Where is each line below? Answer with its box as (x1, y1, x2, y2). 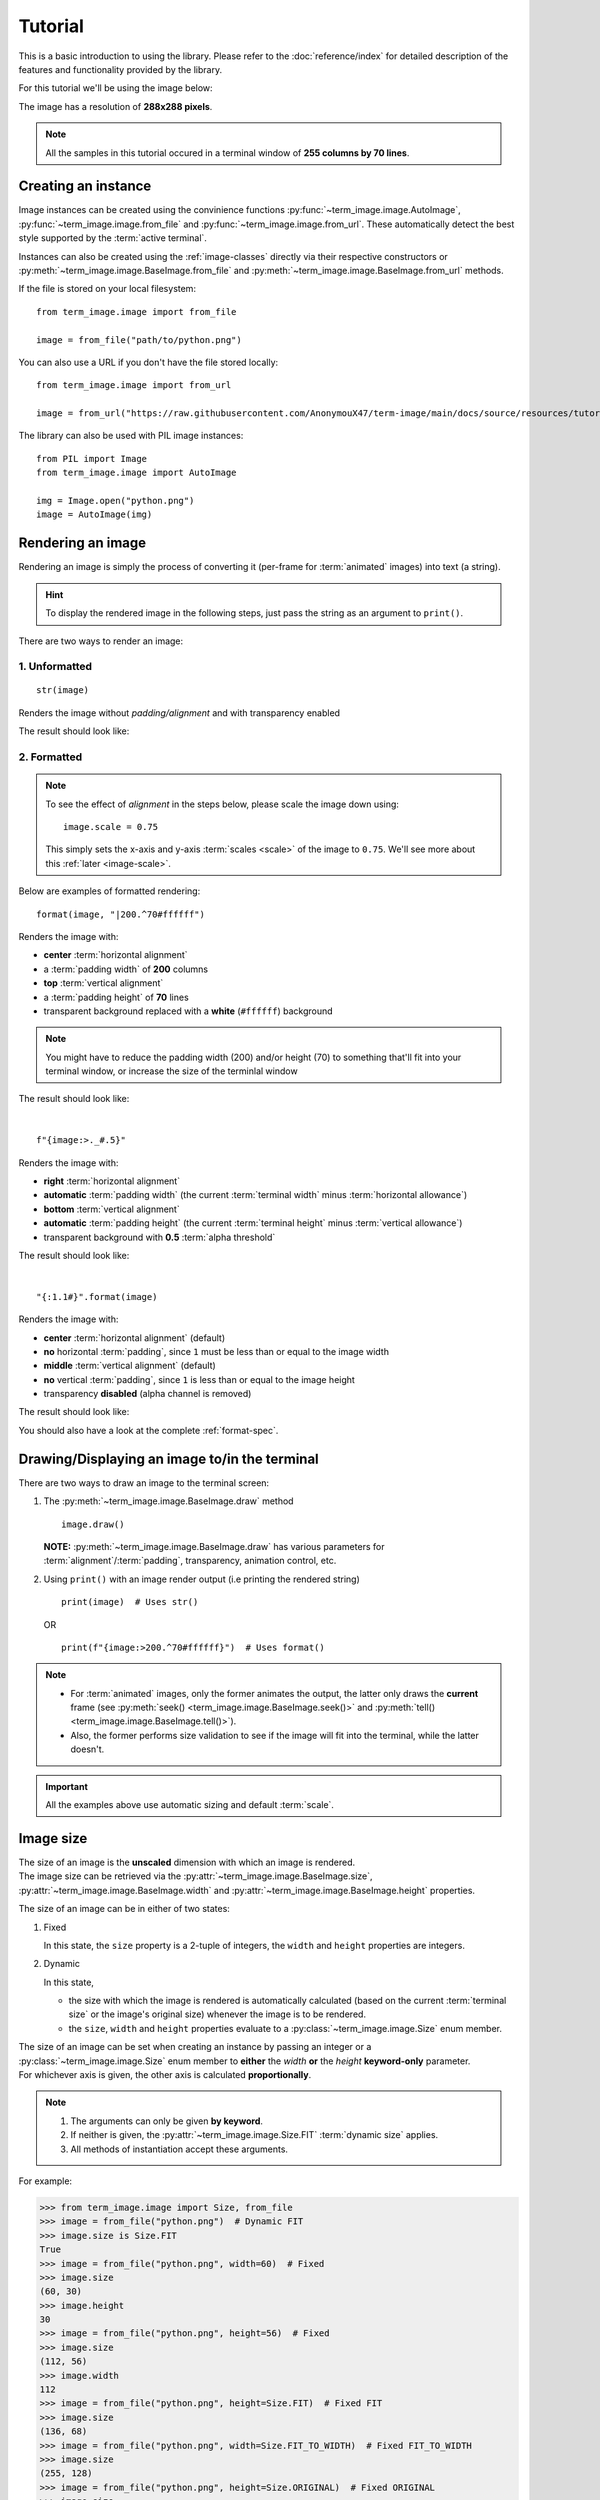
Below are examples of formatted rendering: (18, 885, 201, 897)
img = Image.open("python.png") (36, 495, 195, 507)
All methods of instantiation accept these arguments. (70, 2143, 289, 2155)
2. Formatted (18, 750, 83, 764)
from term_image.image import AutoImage (36, 467, 237, 479)
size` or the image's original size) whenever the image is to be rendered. (68, 2008, 367, 2020)
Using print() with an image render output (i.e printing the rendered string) (43, 1573, 360, 1585)
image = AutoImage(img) (36, 509, 153, 520)
